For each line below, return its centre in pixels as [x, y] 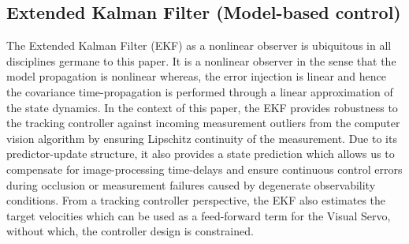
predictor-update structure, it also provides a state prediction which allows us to [201, 154]
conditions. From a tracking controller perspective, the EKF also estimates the [196, 200]
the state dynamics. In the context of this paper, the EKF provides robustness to [202, 107]
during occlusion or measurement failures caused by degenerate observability [191, 184]
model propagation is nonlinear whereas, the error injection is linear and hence [196, 76]
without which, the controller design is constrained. [130, 231]
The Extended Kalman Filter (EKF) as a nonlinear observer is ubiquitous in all [199, 45]
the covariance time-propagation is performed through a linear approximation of [200, 91]
